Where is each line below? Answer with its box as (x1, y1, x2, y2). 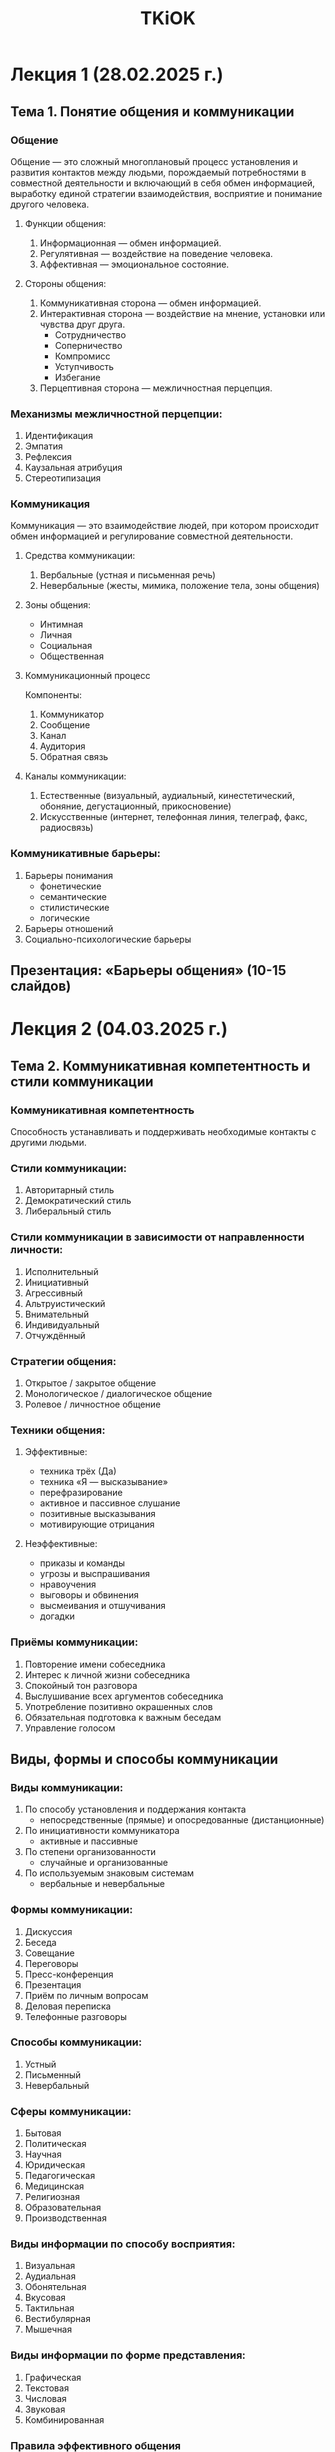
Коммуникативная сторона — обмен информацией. (39, 297, 262, 309)
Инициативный (24, 1276, 90, 1288)
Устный (24, 2058, 57, 2070)
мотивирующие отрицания (39, 1518, 155, 1531)
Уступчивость (54, 360, 115, 372)
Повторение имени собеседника (24, 1658, 166, 1670)
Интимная (39, 618, 84, 631)
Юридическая (24, 2159, 86, 2171)
